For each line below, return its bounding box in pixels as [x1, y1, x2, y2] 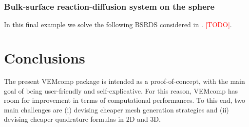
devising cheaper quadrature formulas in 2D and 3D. [4, 114, 161, 124]
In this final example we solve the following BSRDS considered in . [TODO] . [4, 19, 232, 30]
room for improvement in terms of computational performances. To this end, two [4, 95, 246, 105]
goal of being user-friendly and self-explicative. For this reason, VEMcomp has [4, 85, 238, 95]
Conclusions [4, 48, 85, 67]
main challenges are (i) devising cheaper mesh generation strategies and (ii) [4, 104, 229, 114]
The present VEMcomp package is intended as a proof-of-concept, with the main [4, 76, 245, 86]
